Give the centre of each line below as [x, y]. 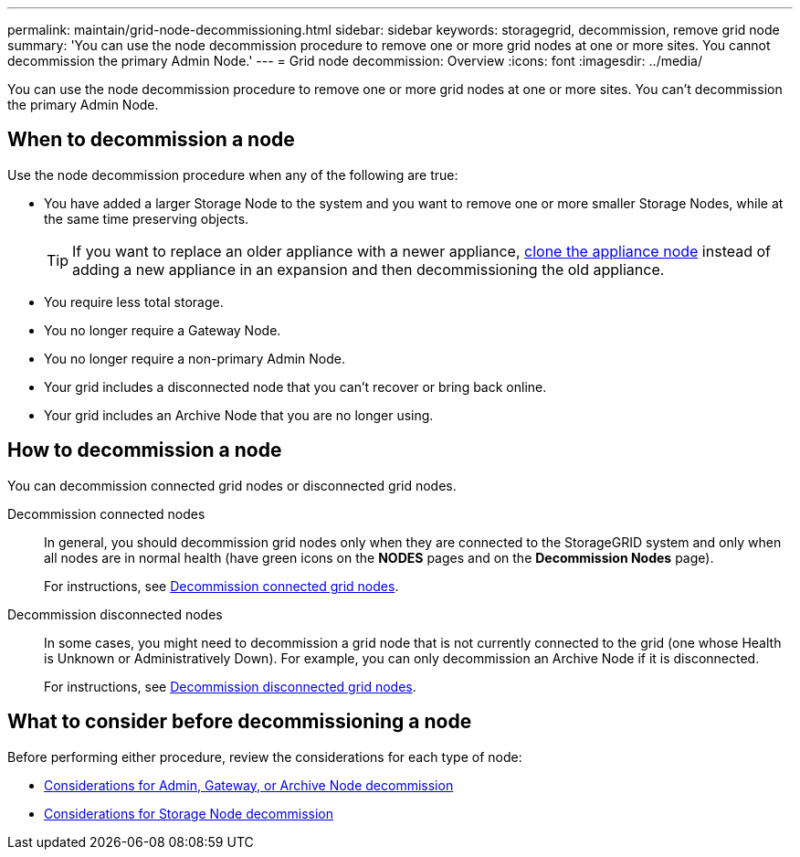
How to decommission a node [145, 450]
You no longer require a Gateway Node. [163, 330]
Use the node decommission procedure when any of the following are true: [233, 175]
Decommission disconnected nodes [115, 614]
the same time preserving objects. [147, 218]
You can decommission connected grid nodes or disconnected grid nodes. [232, 485]
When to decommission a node [151, 140]
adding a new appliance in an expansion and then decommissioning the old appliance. [368, 269]
